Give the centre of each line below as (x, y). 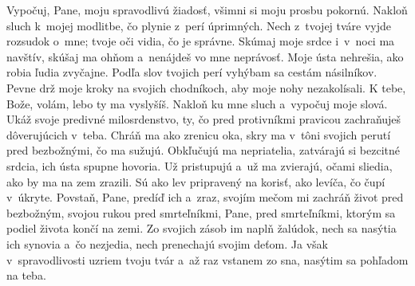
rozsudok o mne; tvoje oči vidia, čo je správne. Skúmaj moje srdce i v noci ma (201, 41)
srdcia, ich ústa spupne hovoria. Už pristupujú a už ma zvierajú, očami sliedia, (200, 165)
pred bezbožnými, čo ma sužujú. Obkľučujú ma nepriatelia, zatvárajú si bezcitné (204, 150)
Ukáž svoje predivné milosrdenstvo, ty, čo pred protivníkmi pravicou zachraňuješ (204, 119)
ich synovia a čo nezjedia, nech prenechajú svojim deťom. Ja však (167, 243)
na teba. (26, 275)
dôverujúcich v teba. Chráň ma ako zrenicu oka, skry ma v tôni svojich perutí (199, 134)
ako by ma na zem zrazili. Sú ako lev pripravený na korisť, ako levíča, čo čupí (196, 181)
